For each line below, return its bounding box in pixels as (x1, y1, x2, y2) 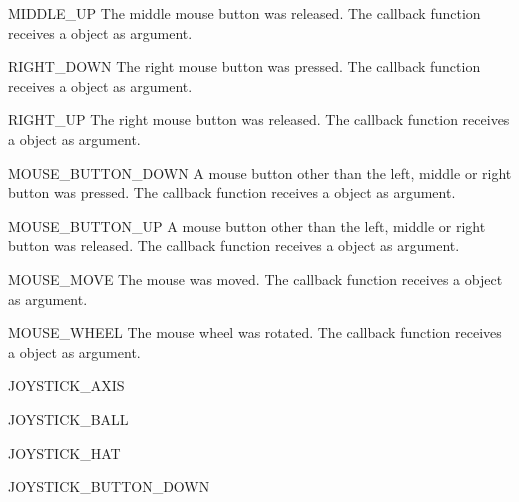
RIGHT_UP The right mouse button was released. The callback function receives (8, 109, 510, 130)
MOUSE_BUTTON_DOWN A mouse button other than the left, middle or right (8, 162, 512, 183)
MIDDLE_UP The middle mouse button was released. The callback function (8, 3, 481, 23)
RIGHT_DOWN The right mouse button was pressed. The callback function (8, 56, 481, 77)
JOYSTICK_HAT (8, 442, 121, 463)
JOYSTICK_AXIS (8, 375, 125, 396)
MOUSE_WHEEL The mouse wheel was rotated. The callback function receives (8, 322, 502, 343)
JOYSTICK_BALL (8, 408, 129, 429)
